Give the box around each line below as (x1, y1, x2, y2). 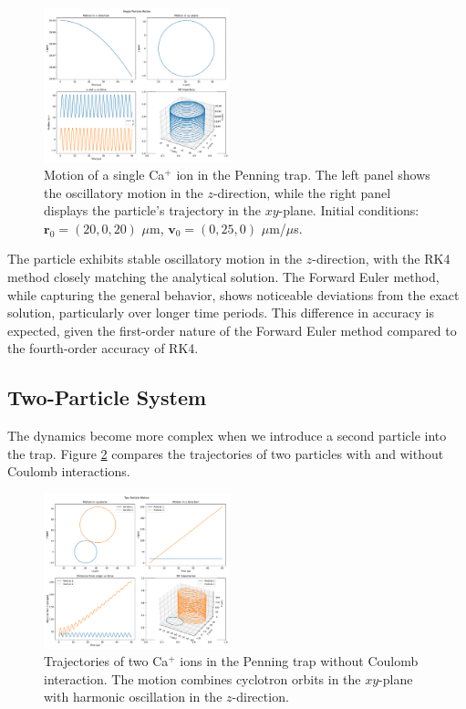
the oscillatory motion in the (44, 182, 203, 202)
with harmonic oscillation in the (44, 687, 223, 706)
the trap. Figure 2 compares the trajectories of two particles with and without (7, 443, 444, 463)
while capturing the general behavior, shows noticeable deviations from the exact (7, 285, 460, 304)
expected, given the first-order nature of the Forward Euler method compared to (7, 320, 457, 339)
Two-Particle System (7, 383, 207, 412)
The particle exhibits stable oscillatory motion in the (7, 249, 303, 268)
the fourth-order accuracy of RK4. (7, 339, 199, 358)
